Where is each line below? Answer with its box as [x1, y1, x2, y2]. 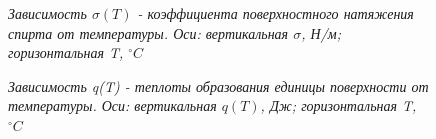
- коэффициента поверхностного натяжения [137, 3, 414, 23]
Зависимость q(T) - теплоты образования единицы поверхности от [8, 75, 429, 96]
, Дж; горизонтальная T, [260, 95, 417, 116]
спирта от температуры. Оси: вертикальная [8, 22, 289, 43]
